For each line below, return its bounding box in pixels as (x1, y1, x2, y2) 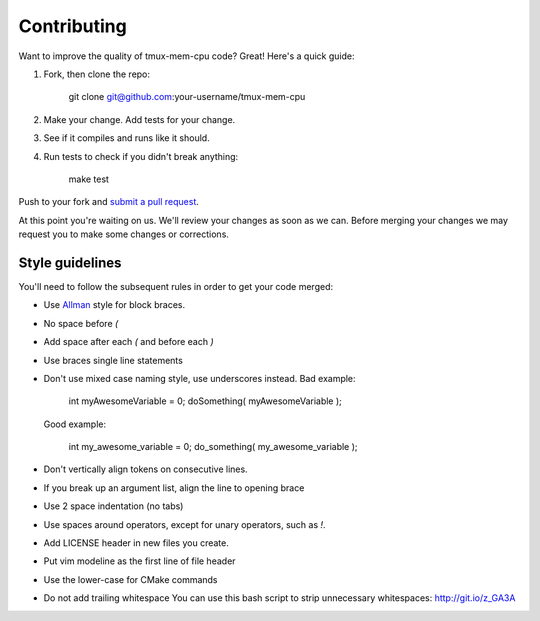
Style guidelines (18, 254, 122, 271)
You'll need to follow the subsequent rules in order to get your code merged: (18, 280, 334, 292)
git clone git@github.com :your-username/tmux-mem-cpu (68, 91, 306, 103)
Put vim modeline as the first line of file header (43, 555, 236, 567)
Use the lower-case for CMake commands (43, 573, 218, 585)
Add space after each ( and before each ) (43, 336, 214, 348)
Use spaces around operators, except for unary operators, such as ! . (43, 518, 326, 530)
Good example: (43, 418, 107, 430)
